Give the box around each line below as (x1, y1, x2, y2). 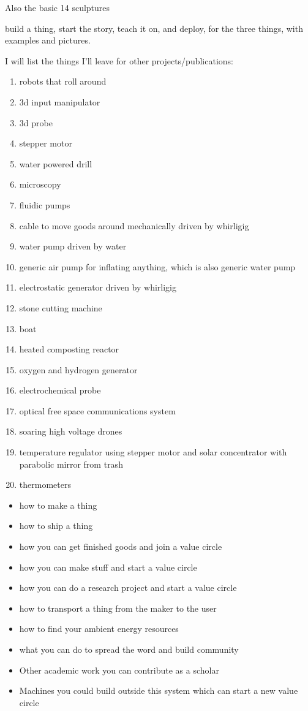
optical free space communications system (19, 404, 176, 417)
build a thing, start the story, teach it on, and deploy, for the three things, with (5, 21, 303, 34)
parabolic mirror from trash (19, 457, 123, 470)
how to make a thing (19, 498, 97, 511)
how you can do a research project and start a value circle (19, 581, 237, 594)
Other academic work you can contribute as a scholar (19, 663, 219, 676)
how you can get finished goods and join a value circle (19, 540, 222, 553)
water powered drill (19, 157, 92, 170)
